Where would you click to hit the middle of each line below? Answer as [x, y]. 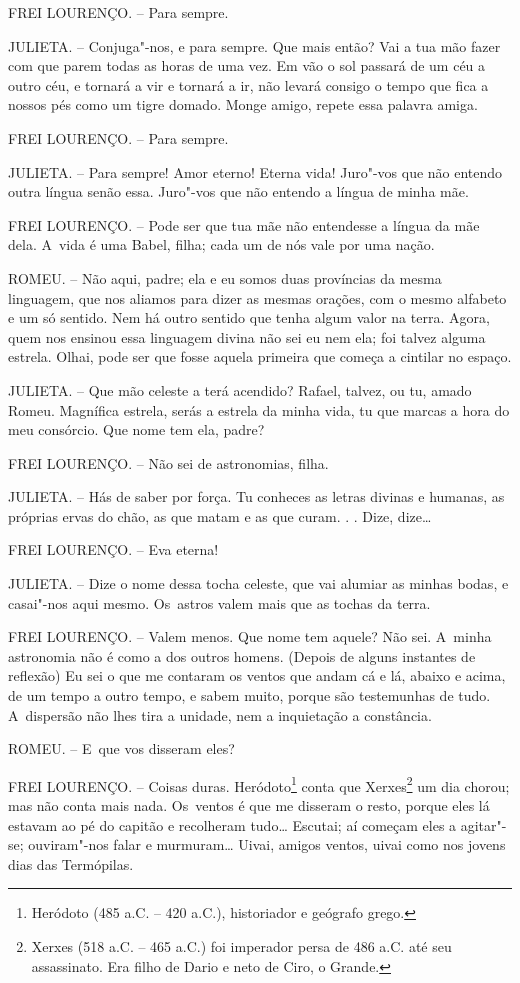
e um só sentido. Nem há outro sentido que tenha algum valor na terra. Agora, [249, 317]
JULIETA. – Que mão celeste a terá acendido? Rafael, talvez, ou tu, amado [240, 389]
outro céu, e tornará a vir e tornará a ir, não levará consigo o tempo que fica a [248, 84]
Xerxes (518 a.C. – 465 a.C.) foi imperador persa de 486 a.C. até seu [241, 946]
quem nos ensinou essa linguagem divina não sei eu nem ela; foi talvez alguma [247, 336]
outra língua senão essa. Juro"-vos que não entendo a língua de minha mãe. [238, 191]
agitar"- [483, 824]
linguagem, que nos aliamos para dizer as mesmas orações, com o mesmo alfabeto [257, 297]
